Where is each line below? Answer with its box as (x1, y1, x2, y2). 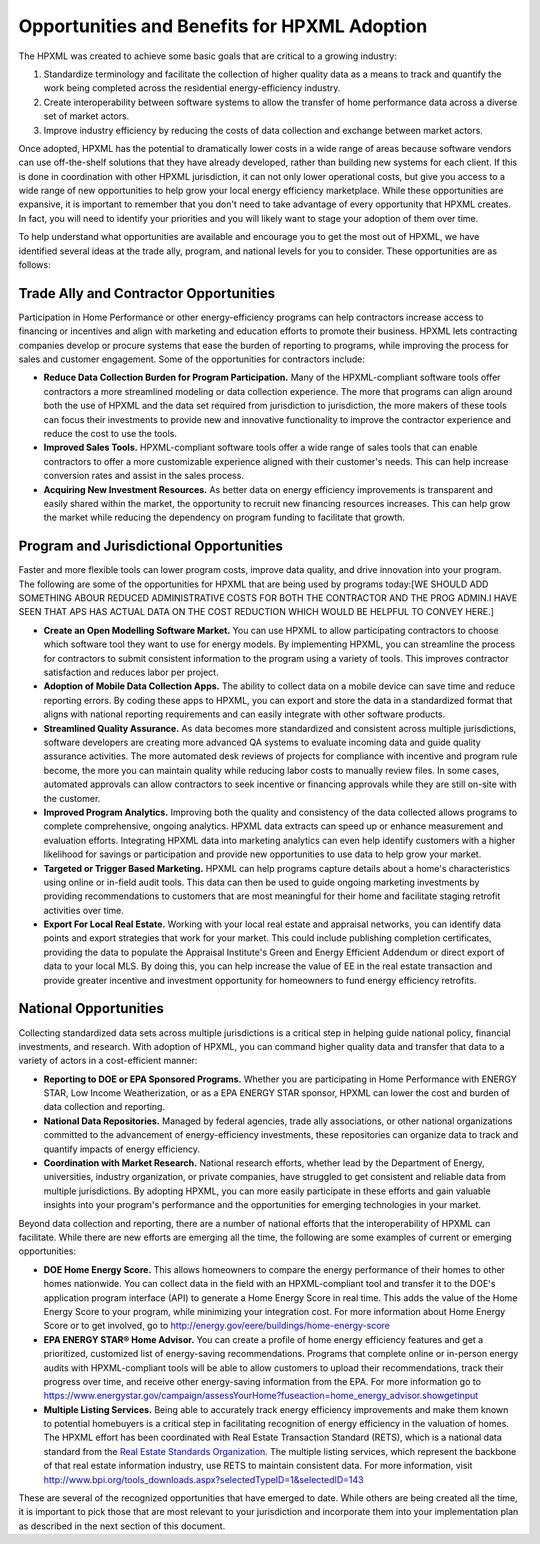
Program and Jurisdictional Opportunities (18, 538, 284, 555)
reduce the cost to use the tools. (43, 428, 177, 440)
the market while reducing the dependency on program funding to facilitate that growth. (43, 511, 405, 524)
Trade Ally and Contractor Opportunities (18, 285, 275, 302)
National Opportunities (18, 1000, 165, 1017)
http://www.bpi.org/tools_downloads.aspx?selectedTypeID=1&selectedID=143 (43, 1473, 364, 1485)
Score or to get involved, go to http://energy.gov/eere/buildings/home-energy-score (43, 1320, 390, 1332)
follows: (18, 259, 51, 271)
